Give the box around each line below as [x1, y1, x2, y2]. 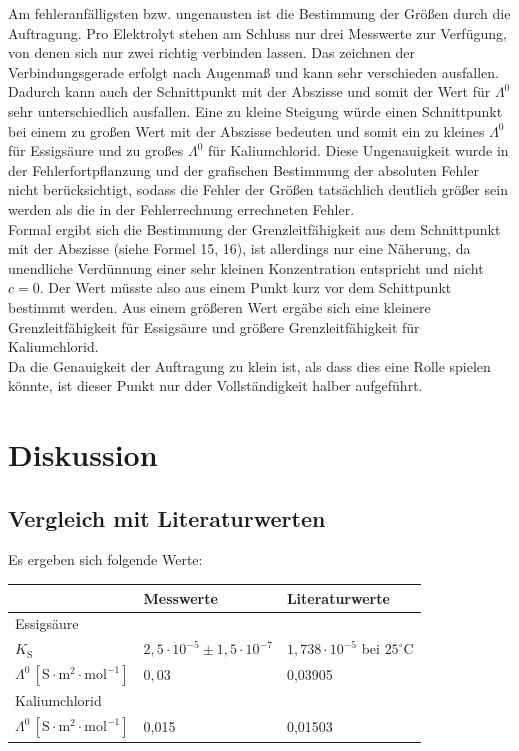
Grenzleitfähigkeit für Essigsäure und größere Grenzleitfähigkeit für [8, 316, 420, 337]
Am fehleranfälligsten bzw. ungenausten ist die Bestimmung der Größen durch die [8, 3, 511, 23]
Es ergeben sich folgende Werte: [8, 549, 203, 570]
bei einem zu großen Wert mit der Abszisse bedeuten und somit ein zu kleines [8, 120, 485, 141]
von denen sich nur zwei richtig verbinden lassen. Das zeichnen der [8, 42, 416, 63]
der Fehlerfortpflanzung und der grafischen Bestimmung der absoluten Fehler [8, 159, 479, 180]
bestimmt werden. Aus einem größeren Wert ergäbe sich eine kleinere [8, 296, 431, 317]
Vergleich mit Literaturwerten [8, 502, 326, 533]
